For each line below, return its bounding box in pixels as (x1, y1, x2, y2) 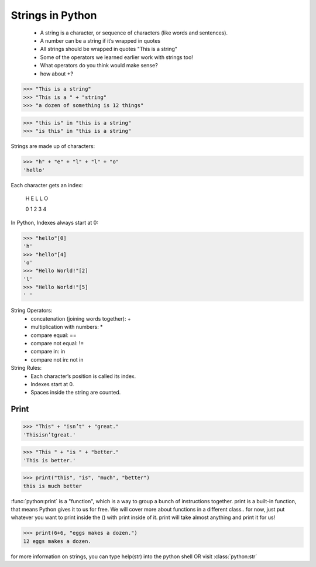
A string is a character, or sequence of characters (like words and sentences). (40, 29, 228, 36)
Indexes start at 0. (30, 380, 74, 387)
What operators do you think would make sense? (40, 62, 158, 69)
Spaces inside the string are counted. (30, 389, 121, 396)
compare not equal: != (30, 340, 84, 347)
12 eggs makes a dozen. (23, 538, 92, 544)
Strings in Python (11, 9, 97, 22)
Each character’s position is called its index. (30, 372, 136, 380)
